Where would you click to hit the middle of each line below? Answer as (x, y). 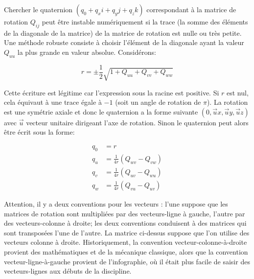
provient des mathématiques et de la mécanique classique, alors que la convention (126, 251)
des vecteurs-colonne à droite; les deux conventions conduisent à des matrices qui (125, 223)
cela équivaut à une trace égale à (53, 102)
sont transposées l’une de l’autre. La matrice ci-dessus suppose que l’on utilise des (127, 232)
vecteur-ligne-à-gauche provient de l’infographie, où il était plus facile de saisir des (127, 261)
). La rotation (227, 102)
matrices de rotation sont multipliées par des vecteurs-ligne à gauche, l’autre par (125, 213)
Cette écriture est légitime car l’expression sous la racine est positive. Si (112, 92)
